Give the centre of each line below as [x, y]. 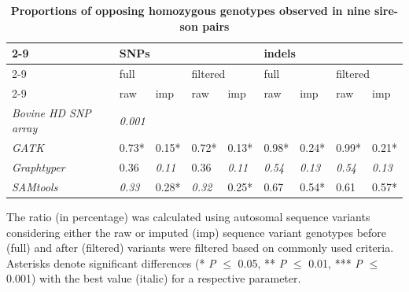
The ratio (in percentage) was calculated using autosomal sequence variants [188, 216]
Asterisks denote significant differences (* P [111, 262]
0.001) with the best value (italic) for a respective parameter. [154, 278]
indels [280, 53]
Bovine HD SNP [52, 112]
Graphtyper [39, 167]
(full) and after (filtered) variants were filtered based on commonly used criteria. [200, 248]
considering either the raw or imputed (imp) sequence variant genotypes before [197, 232]
